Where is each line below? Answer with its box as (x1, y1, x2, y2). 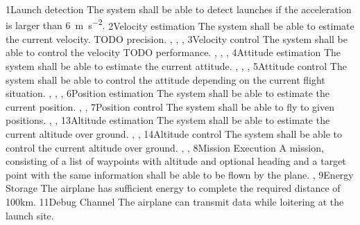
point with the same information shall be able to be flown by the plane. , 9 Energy (6, 167, 354, 181)
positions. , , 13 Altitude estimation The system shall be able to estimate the (6, 113, 330, 127)
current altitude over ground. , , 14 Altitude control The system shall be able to (6, 127, 343, 141)
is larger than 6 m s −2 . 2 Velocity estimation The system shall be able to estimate (6, 16, 354, 33)
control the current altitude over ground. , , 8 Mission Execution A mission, (6, 140, 324, 154)
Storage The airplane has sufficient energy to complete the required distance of (6, 181, 341, 195)
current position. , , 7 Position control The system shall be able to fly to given (6, 99, 334, 114)
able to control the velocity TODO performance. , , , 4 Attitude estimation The (6, 45, 341, 60)
